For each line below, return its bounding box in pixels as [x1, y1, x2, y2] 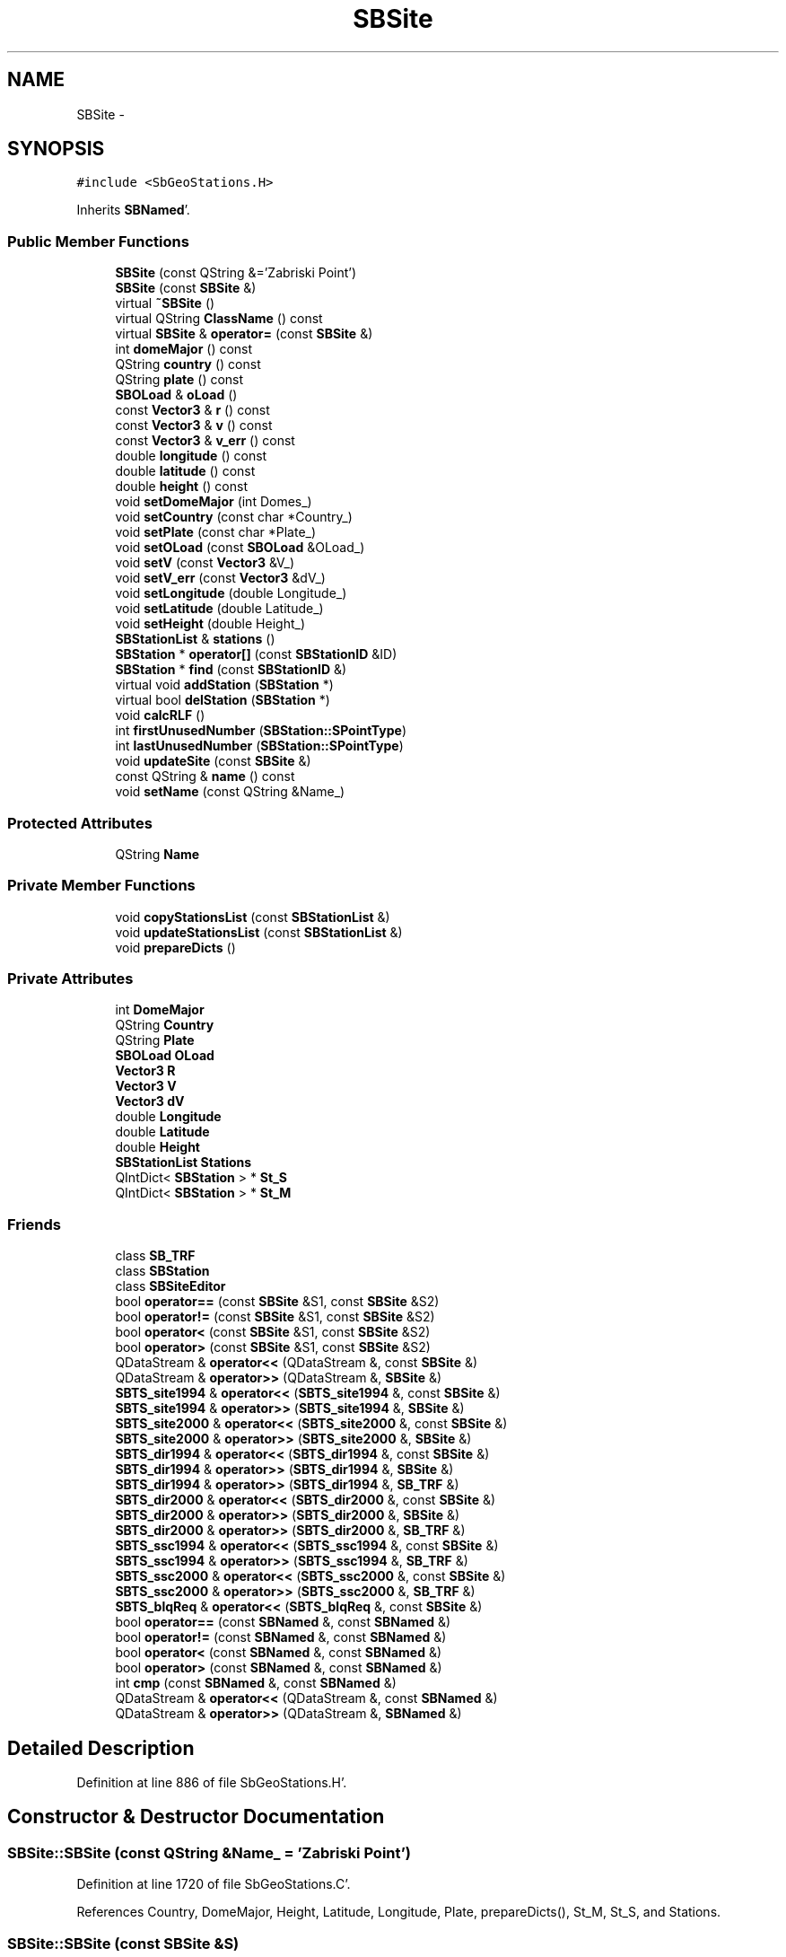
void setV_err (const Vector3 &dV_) [115, 570, 326, 586]
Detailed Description [7, 1736, 195, 1760]
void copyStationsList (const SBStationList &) [115, 908, 390, 925]
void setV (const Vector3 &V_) [115, 555, 295, 571]
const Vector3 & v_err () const [115, 433, 295, 449]
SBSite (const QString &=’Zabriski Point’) [115, 265, 357, 281]
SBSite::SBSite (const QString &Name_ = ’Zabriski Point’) [7, 1843, 411, 1862]
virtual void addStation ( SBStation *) [115, 677, 334, 693]
